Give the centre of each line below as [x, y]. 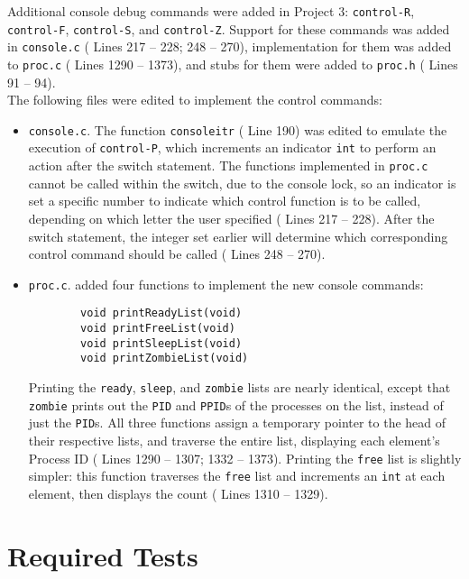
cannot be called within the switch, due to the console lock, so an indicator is [242, 183]
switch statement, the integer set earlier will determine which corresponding [238, 236]
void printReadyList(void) [161, 313]
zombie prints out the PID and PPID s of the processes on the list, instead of [236, 404]
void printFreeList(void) [158, 329]
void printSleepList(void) [161, 343]
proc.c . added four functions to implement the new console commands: [226, 284]
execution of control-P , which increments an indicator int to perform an [232, 147]
